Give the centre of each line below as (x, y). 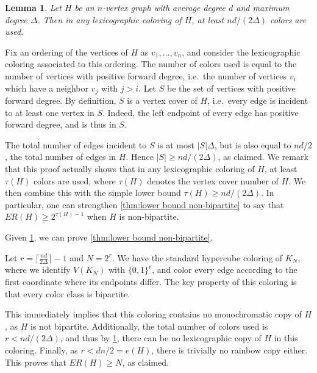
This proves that (36, 362)
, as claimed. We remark (263, 157)
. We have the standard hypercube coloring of (197, 257)
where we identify (38, 270)
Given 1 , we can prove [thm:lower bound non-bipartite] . (109, 237)
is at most (176, 144)
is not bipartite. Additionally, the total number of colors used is (149, 326)
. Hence (140, 157)
